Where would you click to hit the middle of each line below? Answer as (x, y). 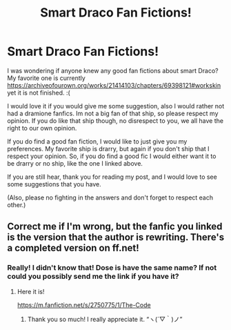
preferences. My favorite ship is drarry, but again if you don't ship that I (108, 148)
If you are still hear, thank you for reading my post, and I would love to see (112, 177)
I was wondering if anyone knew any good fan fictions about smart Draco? (113, 70)
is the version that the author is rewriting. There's (116, 237)
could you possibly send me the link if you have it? (93, 276)
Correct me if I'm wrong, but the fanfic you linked (115, 227)
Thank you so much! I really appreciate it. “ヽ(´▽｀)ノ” (105, 319)
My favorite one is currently (47, 78)
